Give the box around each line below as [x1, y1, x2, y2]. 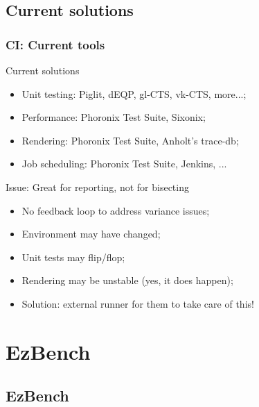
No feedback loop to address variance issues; [21, 203, 210, 217]
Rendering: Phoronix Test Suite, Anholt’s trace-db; [21, 133, 239, 147]
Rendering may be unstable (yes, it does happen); [21, 273, 233, 288]
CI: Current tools [6, 35, 105, 53]
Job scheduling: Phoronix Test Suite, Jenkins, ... [21, 156, 227, 171]
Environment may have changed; [21, 226, 161, 241]
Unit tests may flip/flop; [21, 249, 125, 264]
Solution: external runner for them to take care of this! [21, 296, 254, 310]
